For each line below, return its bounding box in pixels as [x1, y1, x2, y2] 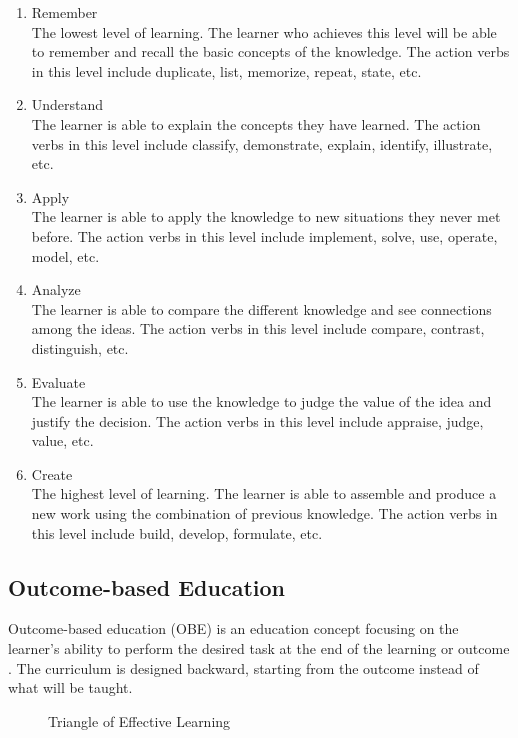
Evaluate [31, 371, 86, 392]
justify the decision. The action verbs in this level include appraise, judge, [31, 410, 484, 431]
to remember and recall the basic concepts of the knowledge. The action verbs [31, 41, 510, 62]
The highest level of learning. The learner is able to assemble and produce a [31, 483, 497, 504]
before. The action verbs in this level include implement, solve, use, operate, [31, 225, 498, 246]
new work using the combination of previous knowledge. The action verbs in [31, 503, 498, 524]
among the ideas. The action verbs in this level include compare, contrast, [31, 318, 485, 339]
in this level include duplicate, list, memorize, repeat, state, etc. [31, 60, 422, 81]
